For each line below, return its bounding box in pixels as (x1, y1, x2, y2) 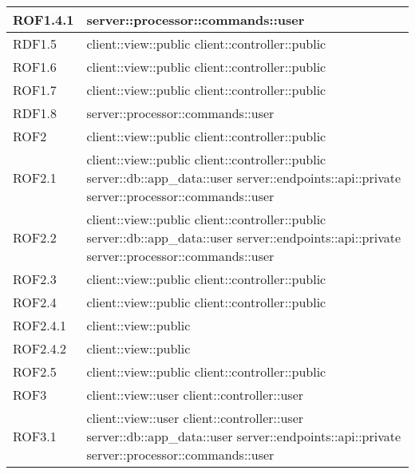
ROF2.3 (13, 270, 57, 288)
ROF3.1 (13, 427, 57, 445)
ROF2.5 (13, 362, 57, 381)
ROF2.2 (13, 228, 57, 247)
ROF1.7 (13, 81, 57, 99)
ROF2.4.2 (13, 339, 67, 357)
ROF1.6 (13, 57, 57, 76)
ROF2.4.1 (13, 316, 67, 334)
